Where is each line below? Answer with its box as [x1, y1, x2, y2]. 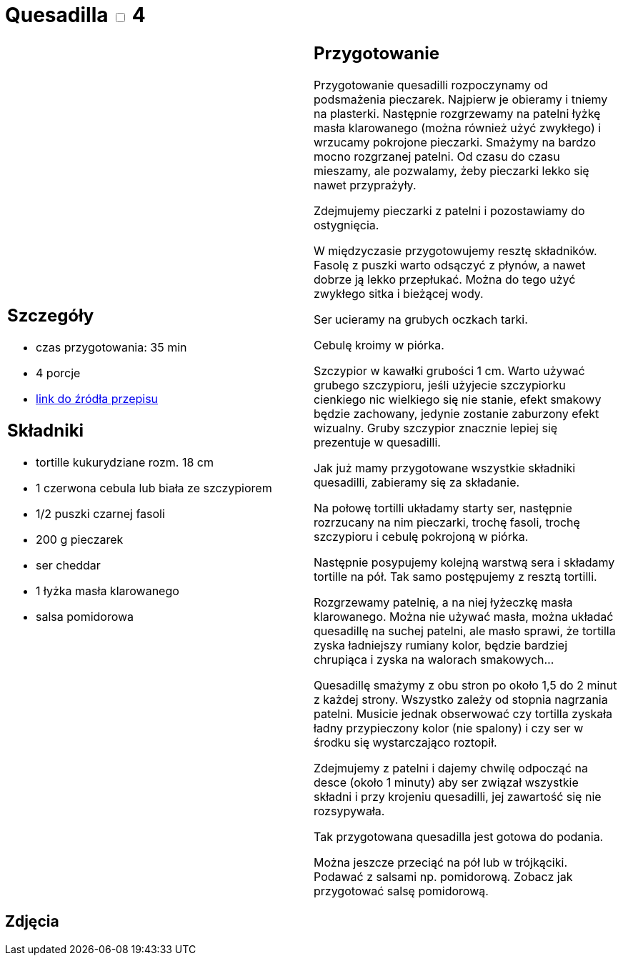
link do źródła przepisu [36, 392, 159, 407]
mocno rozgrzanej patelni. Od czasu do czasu [314, 149, 560, 164]
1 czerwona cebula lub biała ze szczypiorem [36, 481, 272, 496]
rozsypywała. [314, 803, 385, 818]
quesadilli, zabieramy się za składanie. [314, 474, 520, 489]
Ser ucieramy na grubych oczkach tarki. [314, 312, 528, 327]
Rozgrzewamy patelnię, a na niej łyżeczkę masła [314, 594, 573, 609]
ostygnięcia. [314, 217, 379, 232]
